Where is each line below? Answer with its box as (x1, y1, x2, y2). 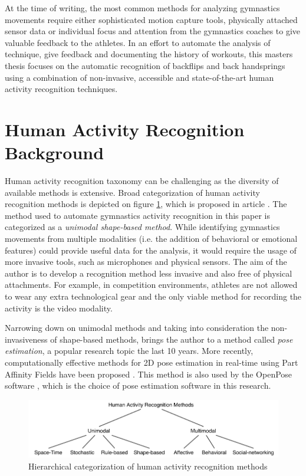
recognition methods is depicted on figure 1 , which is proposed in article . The (5, 198, 287, 210)
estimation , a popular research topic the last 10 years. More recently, (5, 344, 254, 357)
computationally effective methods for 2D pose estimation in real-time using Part (5, 356, 298, 368)
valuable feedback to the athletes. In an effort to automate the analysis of (5, 36, 271, 48)
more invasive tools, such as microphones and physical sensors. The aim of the (5, 255, 287, 268)
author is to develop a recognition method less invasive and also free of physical (5, 267, 292, 279)
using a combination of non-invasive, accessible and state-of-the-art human (5, 71, 274, 83)
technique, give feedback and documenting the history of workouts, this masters (5, 48, 293, 60)
